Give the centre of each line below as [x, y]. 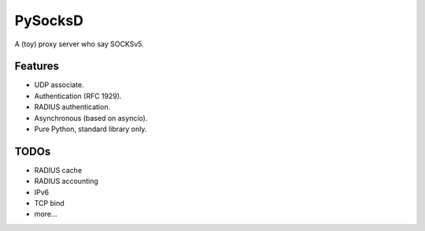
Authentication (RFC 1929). [78, 96]
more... [46, 214]
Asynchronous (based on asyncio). [91, 118]
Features [37, 66]
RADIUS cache [58, 170]
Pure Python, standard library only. [91, 129]
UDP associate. [59, 85]
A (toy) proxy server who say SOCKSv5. [79, 44]
